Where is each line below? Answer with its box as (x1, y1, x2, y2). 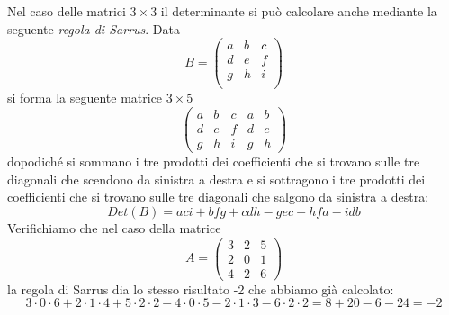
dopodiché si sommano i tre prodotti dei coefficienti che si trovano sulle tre (7, 152, 420, 171)
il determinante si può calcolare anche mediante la (160, 2, 437, 20)
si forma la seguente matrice (7, 88, 163, 107)
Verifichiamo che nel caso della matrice (7, 218, 221, 237)
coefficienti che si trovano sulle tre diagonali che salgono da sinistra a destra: (7, 187, 429, 206)
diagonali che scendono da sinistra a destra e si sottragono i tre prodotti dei (7, 169, 426, 188)
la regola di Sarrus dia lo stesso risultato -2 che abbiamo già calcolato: (7, 279, 394, 298)
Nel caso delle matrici (7, 2, 126, 20)
